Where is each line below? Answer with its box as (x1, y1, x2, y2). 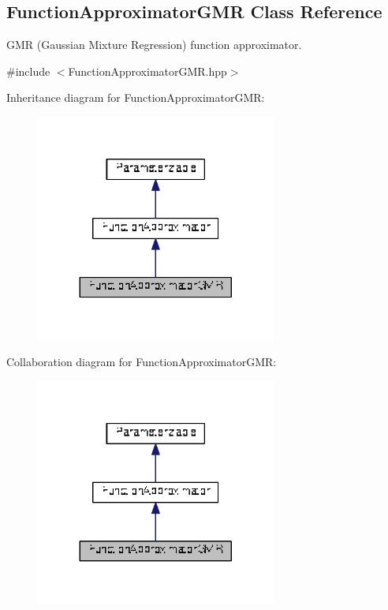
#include (6, 62, 50, 79)
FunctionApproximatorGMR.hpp (68, 62, 227, 79)
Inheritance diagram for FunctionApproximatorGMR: (6, 89, 265, 106)
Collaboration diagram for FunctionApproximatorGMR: (6, 354, 277, 370)
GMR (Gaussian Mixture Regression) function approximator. (6, 36, 302, 53)
